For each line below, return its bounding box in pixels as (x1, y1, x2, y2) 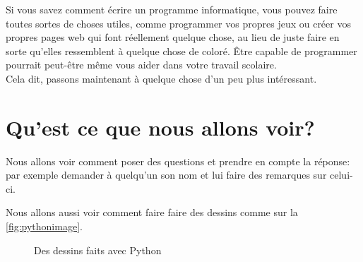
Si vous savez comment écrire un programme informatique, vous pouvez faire (6, 2, 338, 16)
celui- (330, 167, 353, 182)
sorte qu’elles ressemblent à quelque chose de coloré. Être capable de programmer (6, 43, 357, 58)
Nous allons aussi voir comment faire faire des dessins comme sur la (6, 205, 298, 220)
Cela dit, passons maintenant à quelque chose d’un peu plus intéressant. (6, 71, 317, 85)
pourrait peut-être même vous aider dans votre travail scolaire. (6, 57, 277, 72)
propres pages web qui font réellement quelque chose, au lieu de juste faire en (6, 30, 340, 44)
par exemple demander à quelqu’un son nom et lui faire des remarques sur (6, 167, 327, 182)
